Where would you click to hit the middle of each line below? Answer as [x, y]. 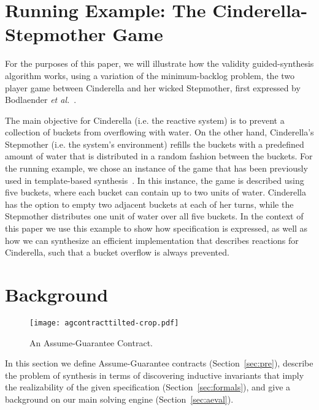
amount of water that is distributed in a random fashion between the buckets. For [159, 156]
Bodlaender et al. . [41, 100]
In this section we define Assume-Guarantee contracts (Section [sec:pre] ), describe [159, 363]
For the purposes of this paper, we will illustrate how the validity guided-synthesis [159, 63]
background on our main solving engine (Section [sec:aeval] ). [119, 399]
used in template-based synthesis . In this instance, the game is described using [155, 180]
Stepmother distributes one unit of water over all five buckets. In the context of [154, 216]
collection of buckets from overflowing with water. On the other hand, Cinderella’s [159, 132]
